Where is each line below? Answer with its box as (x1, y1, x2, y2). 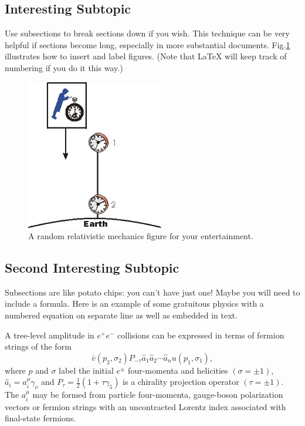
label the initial (59, 364, 114, 376)
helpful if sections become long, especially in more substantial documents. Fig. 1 (5, 38, 290, 51)
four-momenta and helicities (128, 364, 228, 376)
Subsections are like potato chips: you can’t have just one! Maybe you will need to (5, 286, 300, 298)
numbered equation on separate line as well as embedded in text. (5, 309, 238, 321)
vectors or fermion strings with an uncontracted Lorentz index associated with (5, 400, 286, 412)
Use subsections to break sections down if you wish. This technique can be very (5, 27, 290, 39)
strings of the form (5, 340, 72, 353)
